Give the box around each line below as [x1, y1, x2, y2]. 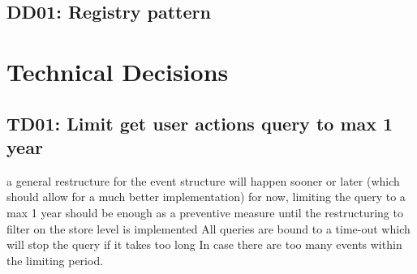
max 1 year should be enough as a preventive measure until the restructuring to [6, 203, 403, 220]
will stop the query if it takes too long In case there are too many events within [6, 236, 402, 253]
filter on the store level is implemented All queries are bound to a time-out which [6, 220, 411, 237]
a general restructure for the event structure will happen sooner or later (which [6, 172, 400, 189]
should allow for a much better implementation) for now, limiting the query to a [6, 188, 406, 205]
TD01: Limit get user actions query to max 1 [6, 110, 393, 135]
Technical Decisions [6, 54, 229, 88]
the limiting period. [6, 251, 104, 268]
